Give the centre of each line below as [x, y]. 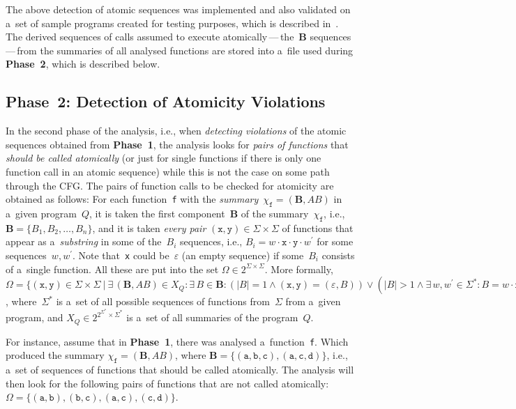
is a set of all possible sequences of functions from [163, 301]
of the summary [275, 213]
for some [335, 241]
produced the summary [55, 355]
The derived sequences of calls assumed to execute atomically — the [150, 37]
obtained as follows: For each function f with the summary [132, 199]
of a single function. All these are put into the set [112, 269]
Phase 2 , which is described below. [83, 64]
